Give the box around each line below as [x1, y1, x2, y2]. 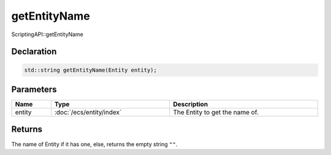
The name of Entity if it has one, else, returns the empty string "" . [11, 140, 178, 148]
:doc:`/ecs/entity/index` [54, 108, 122, 116]
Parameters [11, 84, 57, 94]
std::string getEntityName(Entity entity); [24, 66, 158, 74]
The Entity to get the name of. [172, 108, 259, 116]
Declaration [11, 47, 57, 57]
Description [172, 100, 208, 108]
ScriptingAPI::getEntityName [11, 31, 84, 38]
